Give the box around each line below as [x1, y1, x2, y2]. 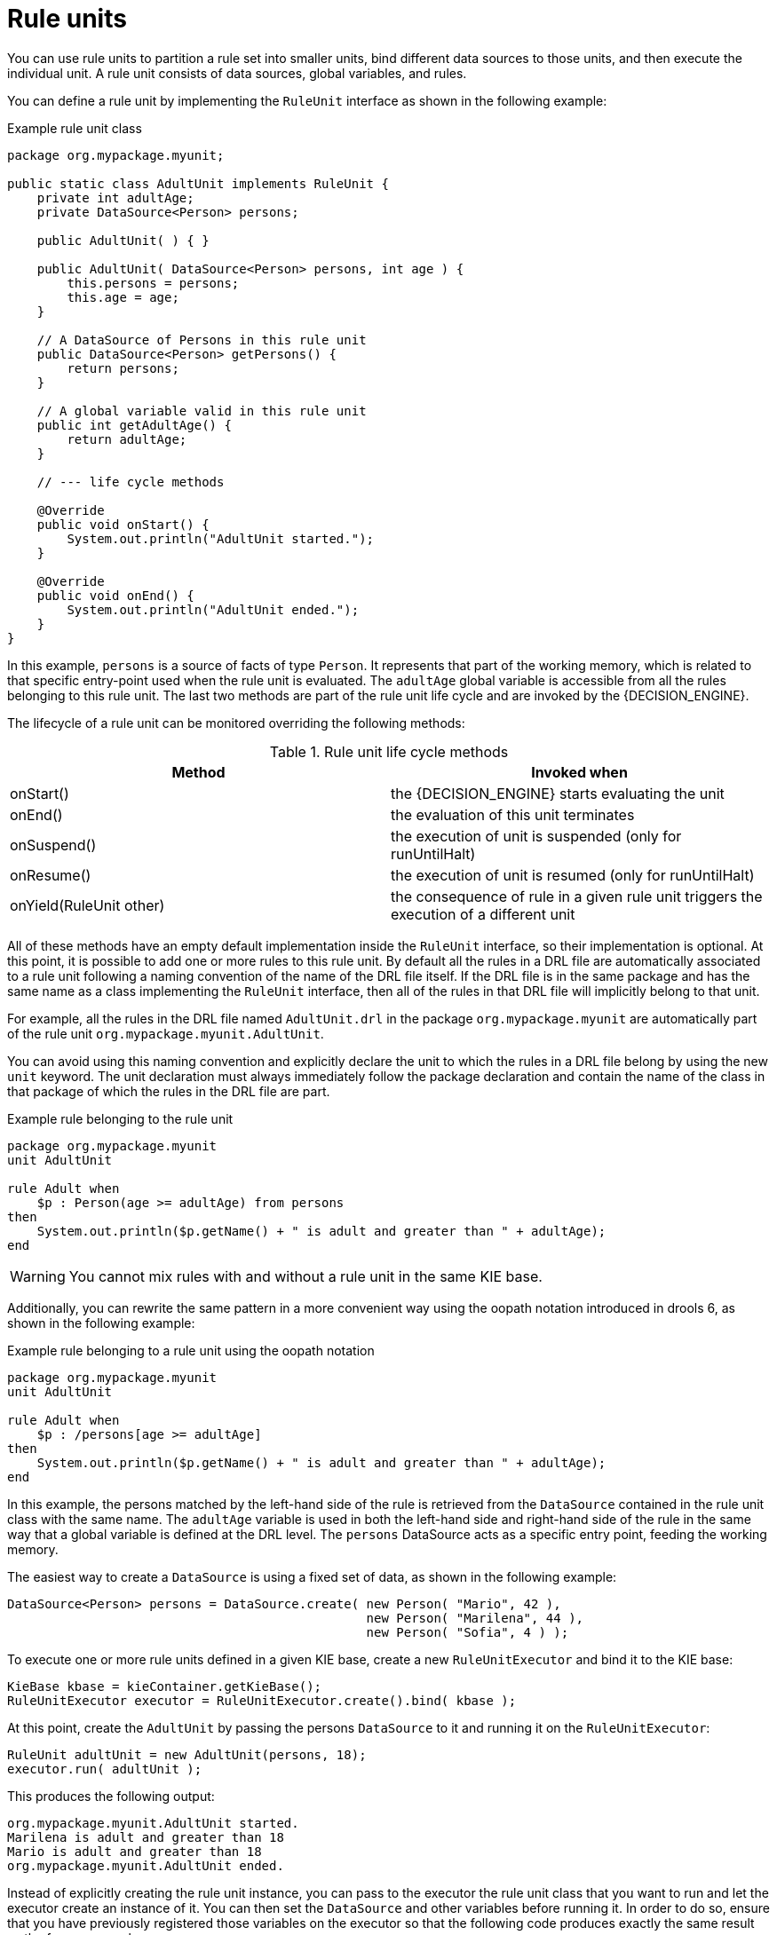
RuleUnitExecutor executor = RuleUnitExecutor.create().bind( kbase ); [7, 1693, 517, 1708]
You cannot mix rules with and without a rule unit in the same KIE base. [68, 1267, 543, 1285]
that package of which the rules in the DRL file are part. [7, 1083, 330, 1099]
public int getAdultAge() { [36, 417, 232, 432]
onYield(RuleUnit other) [10, 896, 165, 914]
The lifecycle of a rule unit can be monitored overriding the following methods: [7, 715, 465, 731]
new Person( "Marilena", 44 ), [366, 1610, 584, 1625]
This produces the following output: [7, 1788, 215, 1804]
